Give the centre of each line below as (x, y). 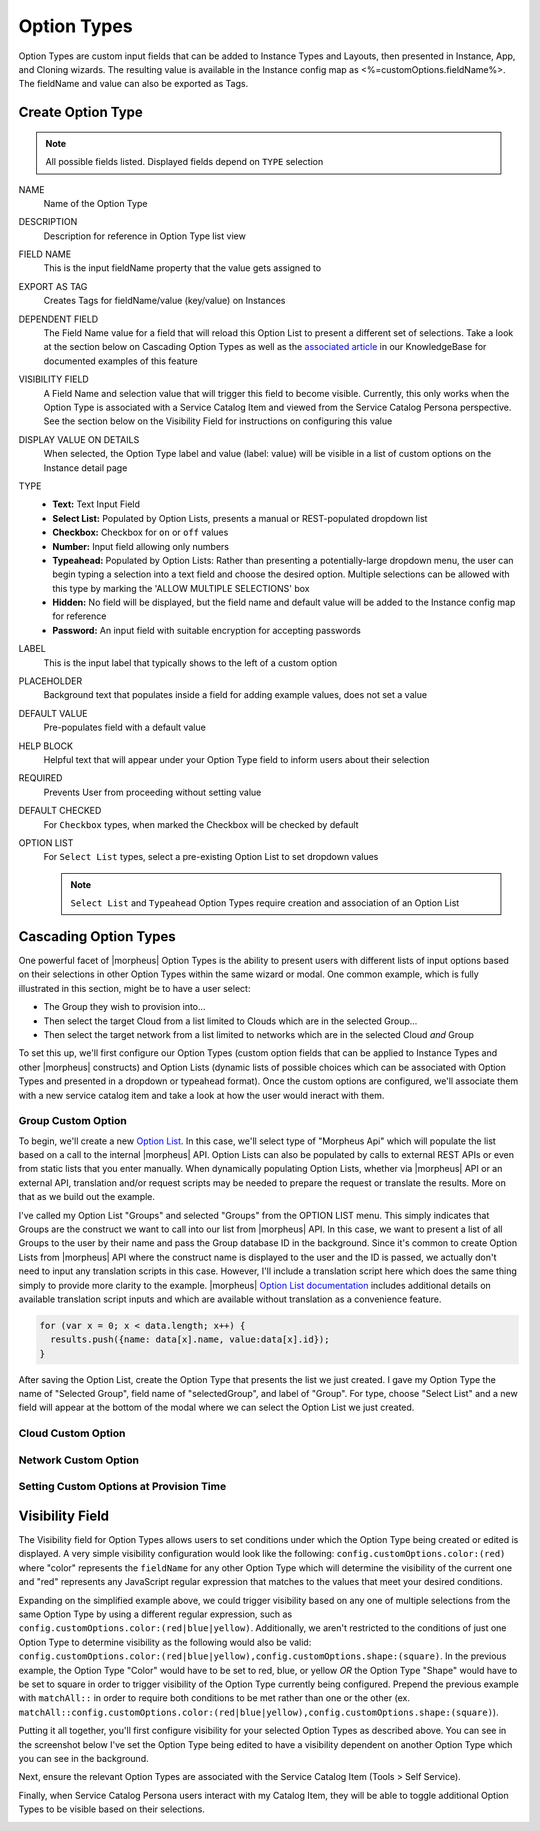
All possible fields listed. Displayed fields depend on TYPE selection (184, 162)
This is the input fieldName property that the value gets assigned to (182, 268)
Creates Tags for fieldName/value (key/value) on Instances (164, 301)
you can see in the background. (83, 1758)
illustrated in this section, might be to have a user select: (134, 988)
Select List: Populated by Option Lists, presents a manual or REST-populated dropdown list (240, 518)
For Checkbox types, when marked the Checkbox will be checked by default (201, 824)
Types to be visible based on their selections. (111, 1809)
